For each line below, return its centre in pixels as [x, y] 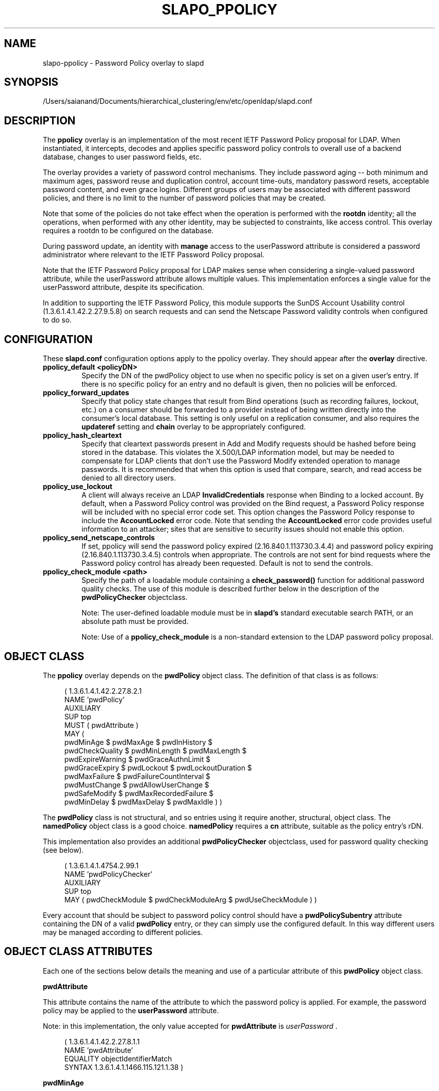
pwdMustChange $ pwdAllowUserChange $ [137, 785]
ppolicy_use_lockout [78, 487]
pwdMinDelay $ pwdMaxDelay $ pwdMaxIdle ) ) [143, 802]
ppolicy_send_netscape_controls [99, 538]
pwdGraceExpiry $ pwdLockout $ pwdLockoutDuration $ [158, 767]
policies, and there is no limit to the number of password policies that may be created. [184, 198]
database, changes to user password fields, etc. [122, 157]
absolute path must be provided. [135, 621]
